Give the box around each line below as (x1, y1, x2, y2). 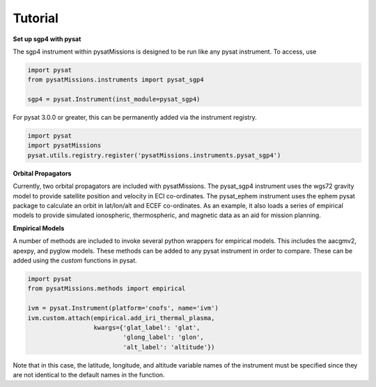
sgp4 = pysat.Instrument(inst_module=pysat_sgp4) (27, 95, 201, 104)
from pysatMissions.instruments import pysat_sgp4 (27, 76, 205, 84)
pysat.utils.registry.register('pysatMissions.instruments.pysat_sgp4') (27, 151, 281, 159)
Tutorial (13, 10, 59, 26)
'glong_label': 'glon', (123, 333, 205, 341)
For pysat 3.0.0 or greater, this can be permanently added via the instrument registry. (13, 113, 257, 122)
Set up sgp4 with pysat (13, 35, 81, 43)
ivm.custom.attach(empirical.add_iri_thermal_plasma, (27, 314, 215, 322)
